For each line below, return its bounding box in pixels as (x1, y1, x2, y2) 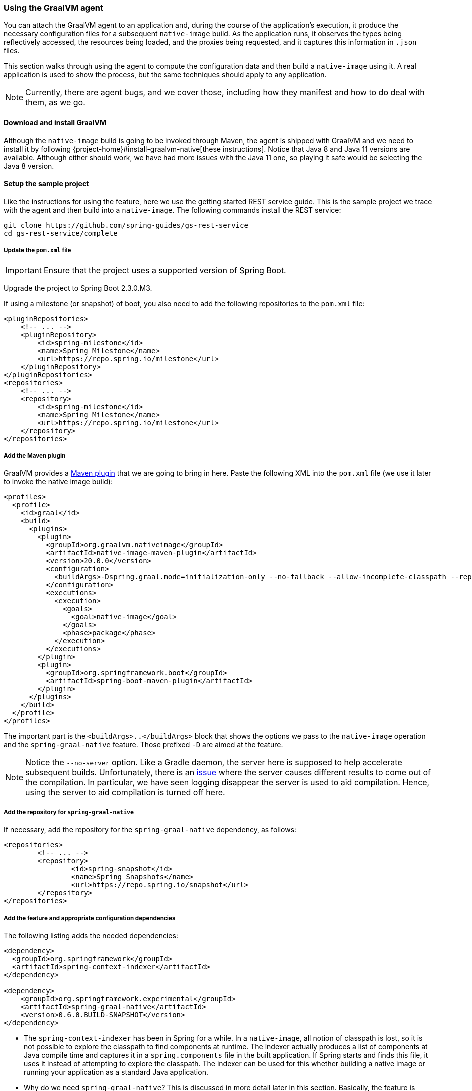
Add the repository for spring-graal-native (4, 808, 134, 816)
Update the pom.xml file (4, 247, 71, 254)
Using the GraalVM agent (4, 3, 104, 13)
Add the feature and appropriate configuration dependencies (4, 914, 176, 922)
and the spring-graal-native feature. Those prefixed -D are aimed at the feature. (4, 740, 283, 749)
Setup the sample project (4, 179, 89, 188)
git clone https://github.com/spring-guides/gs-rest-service (4, 221, 248, 229)
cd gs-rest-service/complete (4, 229, 118, 237)
